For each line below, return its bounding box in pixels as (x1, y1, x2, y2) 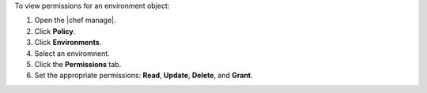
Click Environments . (34, 38, 102, 47)
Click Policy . (34, 26, 76, 35)
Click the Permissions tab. (34, 59, 122, 69)
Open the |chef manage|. (34, 16, 116, 25)
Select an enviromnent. (34, 48, 110, 58)
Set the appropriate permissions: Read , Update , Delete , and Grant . (34, 71, 253, 80)
